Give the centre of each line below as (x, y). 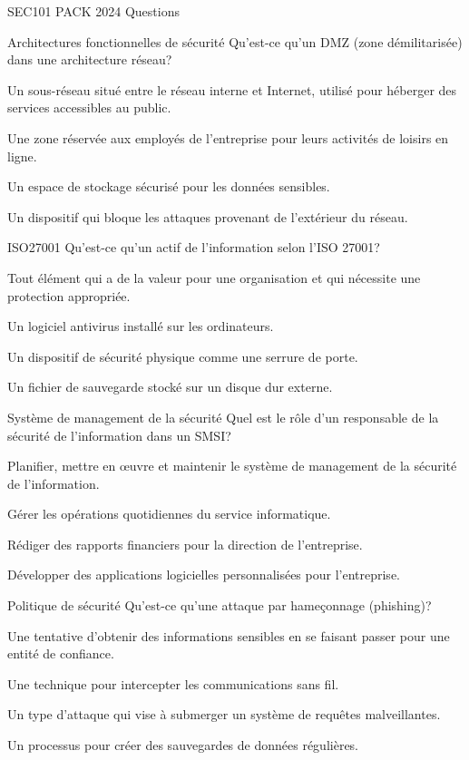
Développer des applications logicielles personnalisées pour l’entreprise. (204, 575)
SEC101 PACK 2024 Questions (93, 11)
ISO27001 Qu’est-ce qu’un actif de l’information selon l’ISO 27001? (194, 247)
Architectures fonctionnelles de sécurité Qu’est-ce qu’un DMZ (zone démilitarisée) (235, 41)
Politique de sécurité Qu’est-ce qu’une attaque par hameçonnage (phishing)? (220, 605)
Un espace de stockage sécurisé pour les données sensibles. (169, 186)
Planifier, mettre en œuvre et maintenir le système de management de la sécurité (232, 466)
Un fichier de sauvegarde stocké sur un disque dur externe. (170, 387)
